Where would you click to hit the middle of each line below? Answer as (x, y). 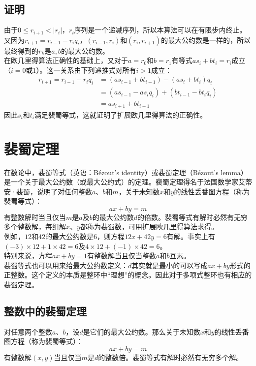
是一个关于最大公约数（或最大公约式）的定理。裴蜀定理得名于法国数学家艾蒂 (128, 182)
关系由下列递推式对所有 (98, 70)
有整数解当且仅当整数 (122, 256)
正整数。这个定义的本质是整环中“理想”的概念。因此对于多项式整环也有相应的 (128, 275)
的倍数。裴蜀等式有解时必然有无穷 (192, 217)
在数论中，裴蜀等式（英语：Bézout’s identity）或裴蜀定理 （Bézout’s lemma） (126, 172)
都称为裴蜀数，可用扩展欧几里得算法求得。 (149, 227)
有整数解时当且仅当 (35, 217)
